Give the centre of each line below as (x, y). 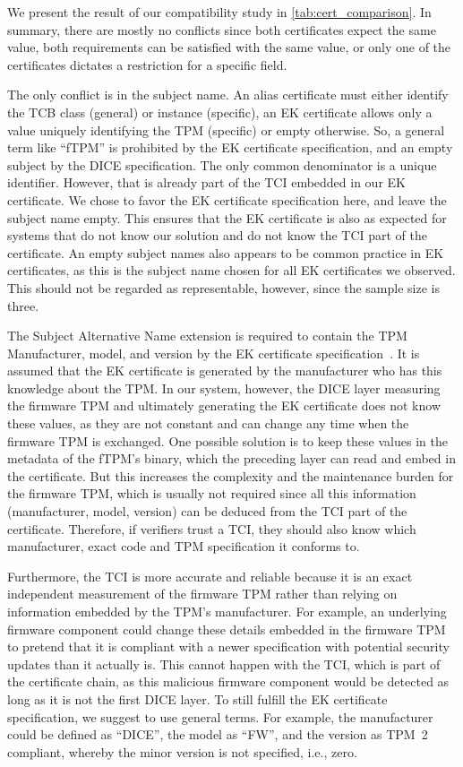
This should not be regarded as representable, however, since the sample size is (223, 287)
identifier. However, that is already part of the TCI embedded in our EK (206, 182)
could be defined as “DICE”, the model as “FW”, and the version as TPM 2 (218, 734)
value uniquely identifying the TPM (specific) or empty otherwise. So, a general (226, 129)
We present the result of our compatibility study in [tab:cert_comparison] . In (219, 12)
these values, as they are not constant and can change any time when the (208, 423)
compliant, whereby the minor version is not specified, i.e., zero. (182, 751)
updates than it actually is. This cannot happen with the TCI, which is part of (224, 664)
